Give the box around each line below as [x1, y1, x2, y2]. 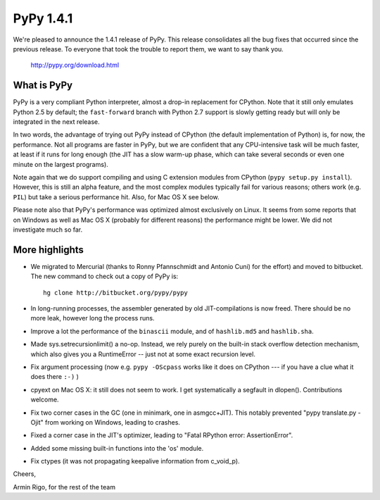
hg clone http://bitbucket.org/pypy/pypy [43, 289, 188, 296]
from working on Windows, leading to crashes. [44, 418, 181, 426]
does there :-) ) [30, 373, 79, 381]
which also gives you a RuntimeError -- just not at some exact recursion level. [30, 349, 256, 358]
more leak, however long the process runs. [30, 314, 155, 323]
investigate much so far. [13, 225, 83, 234]
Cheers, [13, 470, 37, 478]
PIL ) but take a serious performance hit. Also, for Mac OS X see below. [13, 192, 220, 201]
